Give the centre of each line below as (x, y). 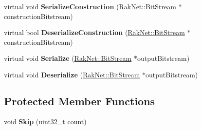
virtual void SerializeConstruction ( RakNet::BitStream (90, 6)
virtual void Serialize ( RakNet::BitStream (68, 58)
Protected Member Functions (80, 101)
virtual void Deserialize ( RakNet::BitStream (72, 74)
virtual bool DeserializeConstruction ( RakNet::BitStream (94, 32)
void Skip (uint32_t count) (45, 121)
